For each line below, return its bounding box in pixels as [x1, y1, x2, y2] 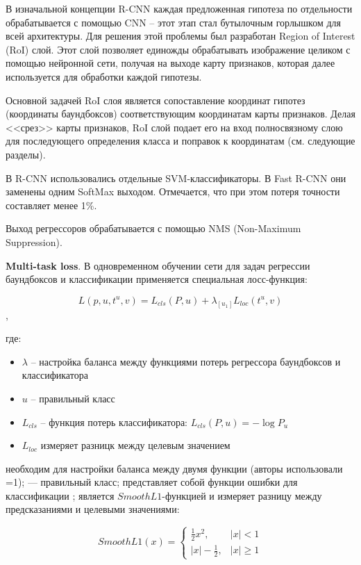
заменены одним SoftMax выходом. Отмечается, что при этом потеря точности [6, 184, 340, 199]
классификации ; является [6, 488, 115, 502]
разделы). [6, 147, 46, 161]
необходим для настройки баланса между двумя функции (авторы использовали [6, 461, 343, 475]
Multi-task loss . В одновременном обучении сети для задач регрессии [6, 258, 310, 272]
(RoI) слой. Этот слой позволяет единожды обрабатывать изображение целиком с [6, 42, 351, 56]
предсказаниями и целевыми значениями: [6, 502, 180, 516]
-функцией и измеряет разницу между [162, 488, 322, 502]
